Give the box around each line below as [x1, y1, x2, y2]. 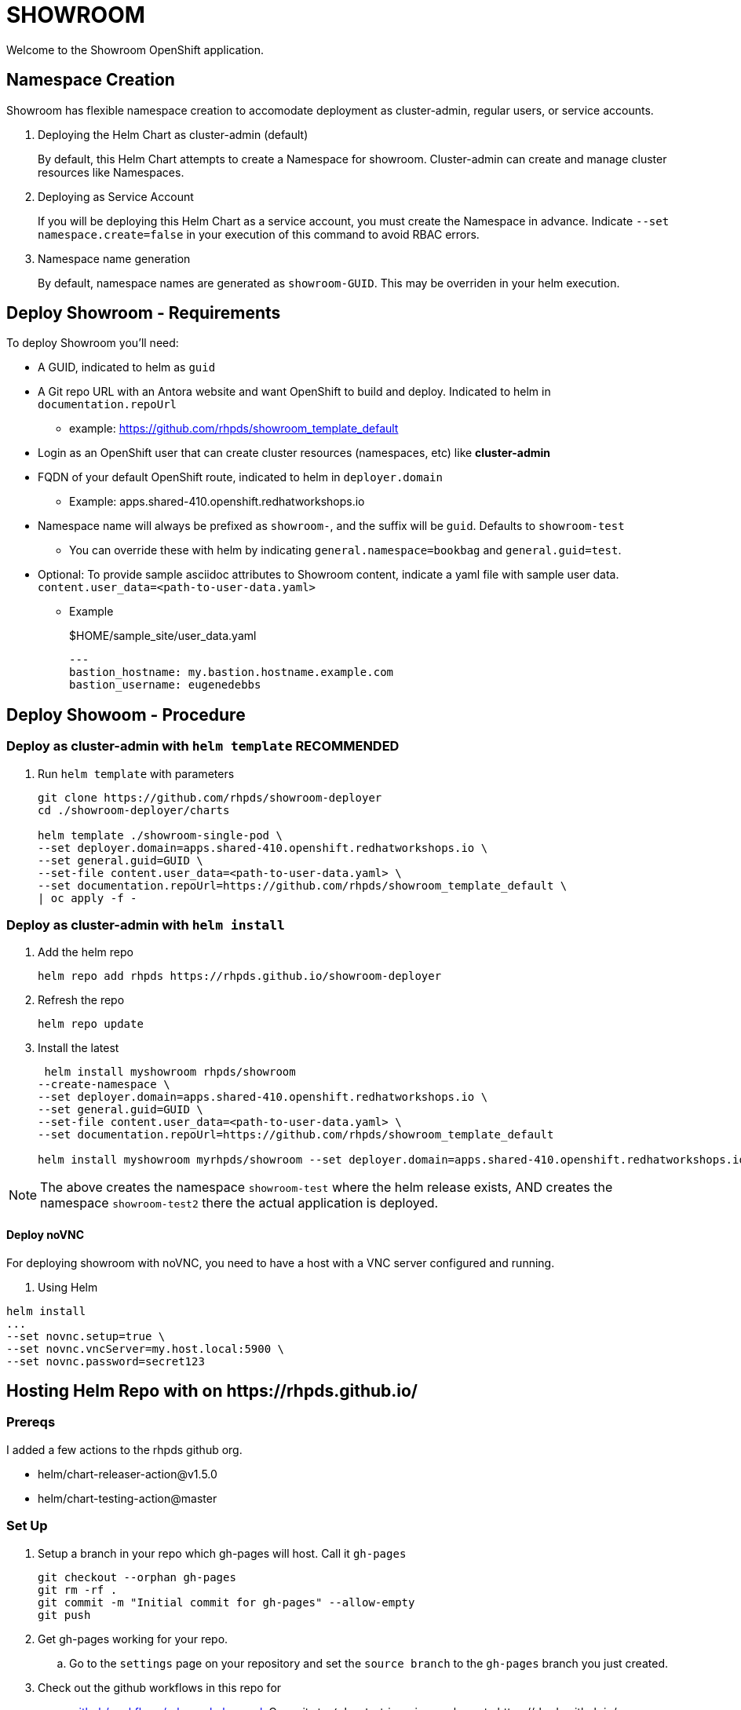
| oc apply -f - [38, 891, 137, 904]
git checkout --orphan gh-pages [38, 1570, 236, 1584]
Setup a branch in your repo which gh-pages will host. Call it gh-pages [38, 1546, 407, 1560]
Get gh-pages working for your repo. [38, 1631, 228, 1646]
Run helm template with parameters [38, 766, 235, 780]
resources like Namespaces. [38, 165, 184, 179]
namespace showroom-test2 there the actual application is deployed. [40, 1195, 439, 1211]
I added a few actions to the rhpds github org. [6, 1442, 243, 1456]
